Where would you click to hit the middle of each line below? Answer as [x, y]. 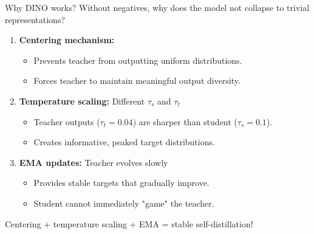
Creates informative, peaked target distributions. [124, 142]
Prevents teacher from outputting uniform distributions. [138, 60]
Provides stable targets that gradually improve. [121, 183]
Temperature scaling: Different [82, 101]
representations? [35, 19]
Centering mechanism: [67, 40]
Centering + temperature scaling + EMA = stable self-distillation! [129, 223]
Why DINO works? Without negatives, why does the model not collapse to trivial [157, 7]
